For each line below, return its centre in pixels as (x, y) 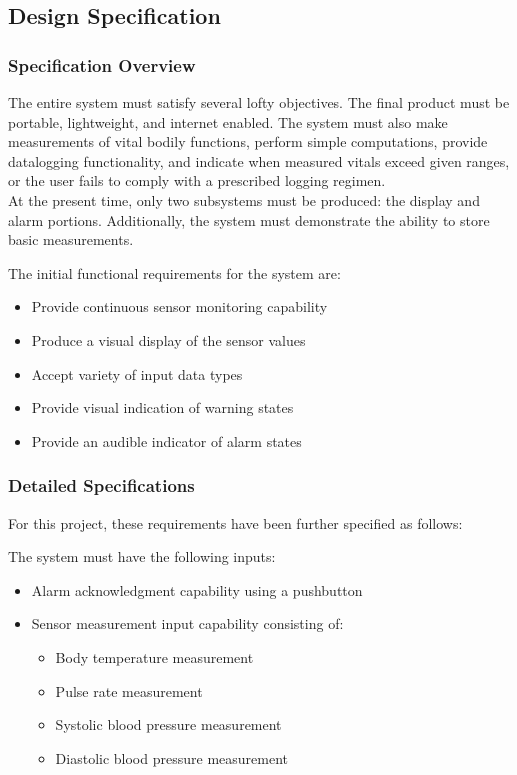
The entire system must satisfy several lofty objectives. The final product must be (259, 102)
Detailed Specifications (101, 485)
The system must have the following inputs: (142, 556)
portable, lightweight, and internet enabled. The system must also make (228, 121)
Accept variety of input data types (137, 373)
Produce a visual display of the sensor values (168, 339)
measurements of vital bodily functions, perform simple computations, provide (248, 141)
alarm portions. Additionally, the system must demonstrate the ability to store (249, 219)
